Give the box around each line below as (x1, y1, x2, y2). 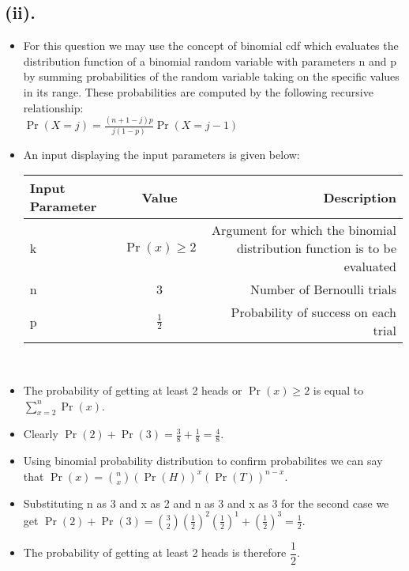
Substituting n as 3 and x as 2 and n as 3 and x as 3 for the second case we (23, 494, 389, 511)
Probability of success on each (231, 303, 396, 322)
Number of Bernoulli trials (250, 280, 396, 299)
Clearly (23, 425, 58, 442)
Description (323, 187, 396, 206)
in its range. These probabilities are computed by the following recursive (23, 83, 373, 100)
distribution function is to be (236, 239, 396, 258)
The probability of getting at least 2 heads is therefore (23, 544, 287, 561)
